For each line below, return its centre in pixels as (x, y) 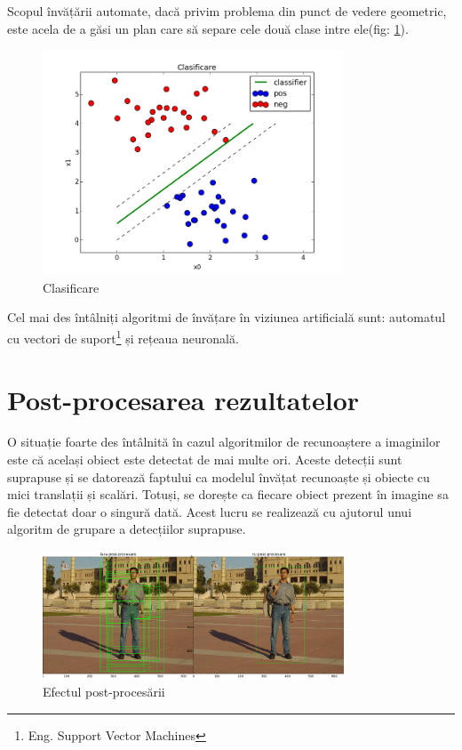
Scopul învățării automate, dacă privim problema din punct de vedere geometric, (227, 11)
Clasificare (71, 287)
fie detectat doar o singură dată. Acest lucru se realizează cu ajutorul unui (210, 511)
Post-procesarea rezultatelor (183, 399)
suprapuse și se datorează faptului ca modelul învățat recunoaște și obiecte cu (219, 476)
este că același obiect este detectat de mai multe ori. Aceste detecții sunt (205, 460)
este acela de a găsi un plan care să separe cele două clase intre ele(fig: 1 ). (208, 28)
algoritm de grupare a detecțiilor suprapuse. (127, 529)
